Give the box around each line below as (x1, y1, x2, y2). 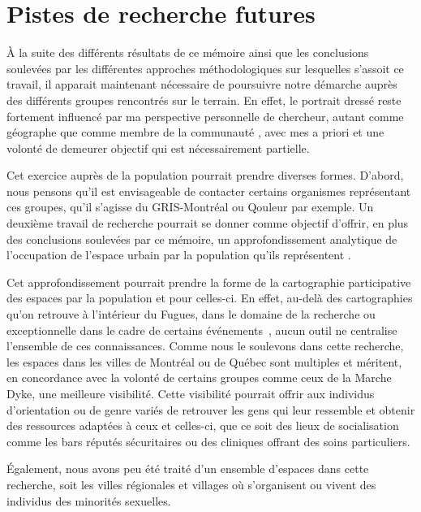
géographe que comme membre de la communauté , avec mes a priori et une (6, 124, 384, 141)
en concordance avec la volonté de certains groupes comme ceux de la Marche (6, 369, 392, 386)
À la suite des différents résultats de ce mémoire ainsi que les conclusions (6, 44, 369, 61)
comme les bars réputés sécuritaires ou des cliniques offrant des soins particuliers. (6, 432, 410, 449)
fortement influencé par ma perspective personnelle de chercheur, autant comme (6, 107, 404, 124)
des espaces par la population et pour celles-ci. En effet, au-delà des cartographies (6, 289, 413, 306)
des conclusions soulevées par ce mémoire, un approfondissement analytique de (6, 230, 397, 247)
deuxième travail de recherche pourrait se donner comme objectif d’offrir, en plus (6, 215, 409, 232)
